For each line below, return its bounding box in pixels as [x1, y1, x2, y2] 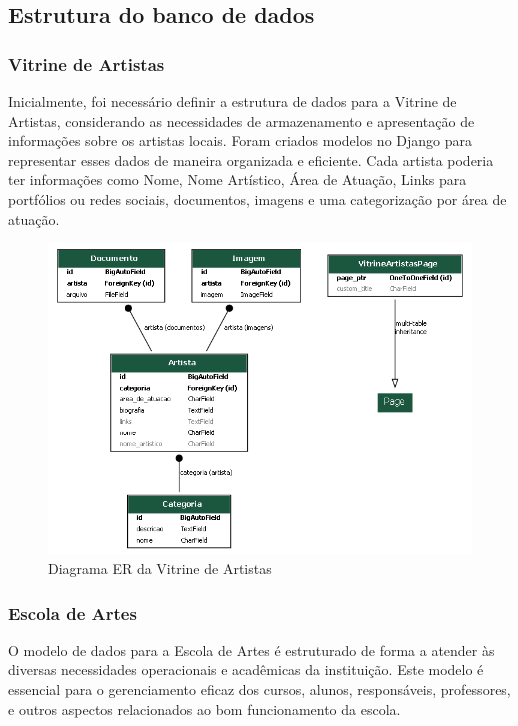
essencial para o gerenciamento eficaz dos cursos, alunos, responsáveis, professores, [8, 679, 511, 699]
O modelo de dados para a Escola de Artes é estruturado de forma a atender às [8, 639, 495, 660]
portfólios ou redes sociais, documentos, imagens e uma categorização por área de [8, 188, 507, 209]
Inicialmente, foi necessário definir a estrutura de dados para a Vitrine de [8, 91, 457, 111]
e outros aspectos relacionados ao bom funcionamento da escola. [8, 698, 401, 719]
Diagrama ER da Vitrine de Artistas [48, 558, 272, 578]
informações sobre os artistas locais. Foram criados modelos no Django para [8, 130, 473, 151]
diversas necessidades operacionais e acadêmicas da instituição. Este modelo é [8, 659, 484, 680]
